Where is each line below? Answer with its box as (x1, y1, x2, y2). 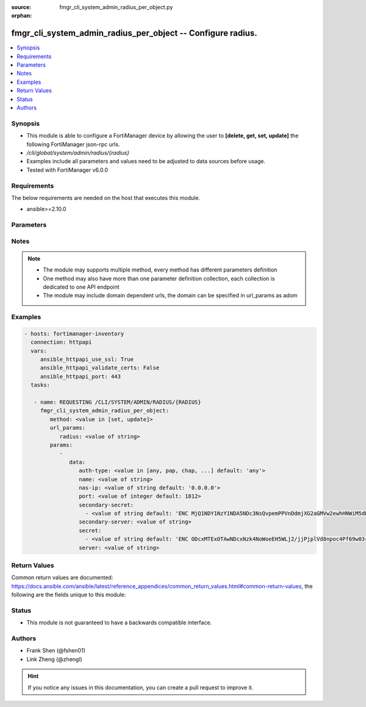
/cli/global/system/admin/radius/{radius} (26, 149, 130, 156)
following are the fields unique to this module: (11, 591, 126, 599)
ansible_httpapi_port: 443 (40, 373, 121, 380)
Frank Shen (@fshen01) (26, 647, 85, 654)
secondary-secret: (78, 502, 134, 508)
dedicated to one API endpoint (43, 283, 120, 291)
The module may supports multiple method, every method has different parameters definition (43, 266, 278, 273)
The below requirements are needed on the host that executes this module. (11, 194, 201, 201)
